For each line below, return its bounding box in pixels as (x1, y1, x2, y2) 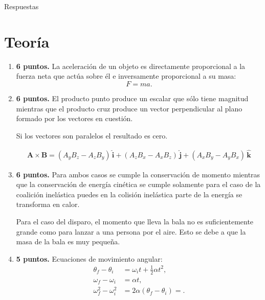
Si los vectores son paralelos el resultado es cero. (16, 130, 168, 141)
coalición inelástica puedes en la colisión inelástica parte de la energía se (16, 189, 242, 199)
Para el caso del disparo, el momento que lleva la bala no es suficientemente (16, 216, 254, 226)
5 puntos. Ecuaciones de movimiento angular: (16, 253, 163, 264)
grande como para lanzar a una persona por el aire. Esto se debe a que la (16, 226, 246, 237)
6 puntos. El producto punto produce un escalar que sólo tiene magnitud (16, 93, 249, 103)
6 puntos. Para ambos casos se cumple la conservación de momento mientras (16, 169, 260, 179)
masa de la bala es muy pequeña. (16, 236, 120, 247)
